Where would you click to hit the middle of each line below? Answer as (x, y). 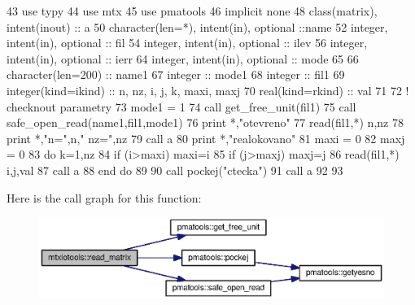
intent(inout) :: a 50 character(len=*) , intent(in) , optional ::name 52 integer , (197, 26)
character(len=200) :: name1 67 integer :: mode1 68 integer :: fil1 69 (176, 74)
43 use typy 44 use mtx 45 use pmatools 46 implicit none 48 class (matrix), (192, 11)
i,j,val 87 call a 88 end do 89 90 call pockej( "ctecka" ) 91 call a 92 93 (175, 170)
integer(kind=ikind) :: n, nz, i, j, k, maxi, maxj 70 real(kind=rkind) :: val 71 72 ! (208, 90)
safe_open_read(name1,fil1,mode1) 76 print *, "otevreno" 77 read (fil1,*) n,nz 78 (205, 122)
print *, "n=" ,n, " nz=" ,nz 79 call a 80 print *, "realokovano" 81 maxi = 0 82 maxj (206, 138)
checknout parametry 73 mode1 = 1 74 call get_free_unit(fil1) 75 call (181, 106)
